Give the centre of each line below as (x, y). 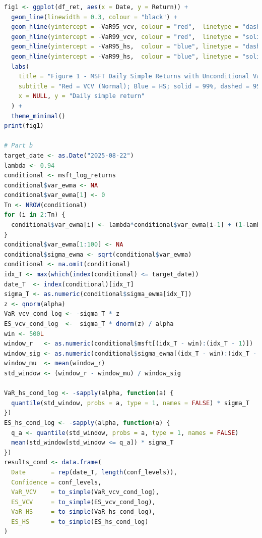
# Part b (19, 146)
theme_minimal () (38, 116)
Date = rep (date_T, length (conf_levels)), (94, 472)
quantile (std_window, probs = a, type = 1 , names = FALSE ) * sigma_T (130, 403)
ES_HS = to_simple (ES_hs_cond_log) (80, 522)
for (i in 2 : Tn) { (35, 215)
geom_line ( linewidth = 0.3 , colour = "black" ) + (94, 17)
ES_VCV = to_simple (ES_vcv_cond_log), (83, 502)
